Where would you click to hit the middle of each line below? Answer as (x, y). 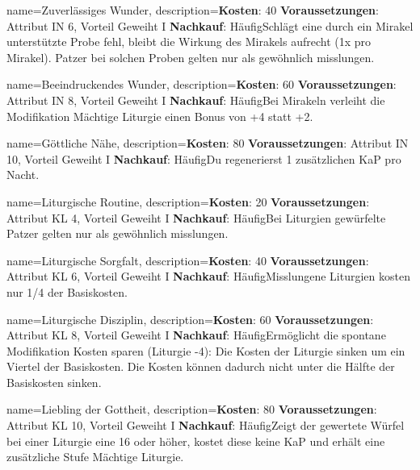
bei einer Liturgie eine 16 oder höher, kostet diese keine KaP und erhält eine (196, 441)
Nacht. (23, 175)
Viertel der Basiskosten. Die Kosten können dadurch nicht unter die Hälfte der (201, 366)
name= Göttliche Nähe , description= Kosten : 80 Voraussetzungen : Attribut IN (208, 143)
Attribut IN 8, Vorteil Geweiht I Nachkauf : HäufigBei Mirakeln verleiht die (196, 100)
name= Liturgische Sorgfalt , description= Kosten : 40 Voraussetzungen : (188, 260)
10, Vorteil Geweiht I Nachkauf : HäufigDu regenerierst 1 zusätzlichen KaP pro (204, 158)
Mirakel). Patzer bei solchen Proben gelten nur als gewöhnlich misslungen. (191, 57)
